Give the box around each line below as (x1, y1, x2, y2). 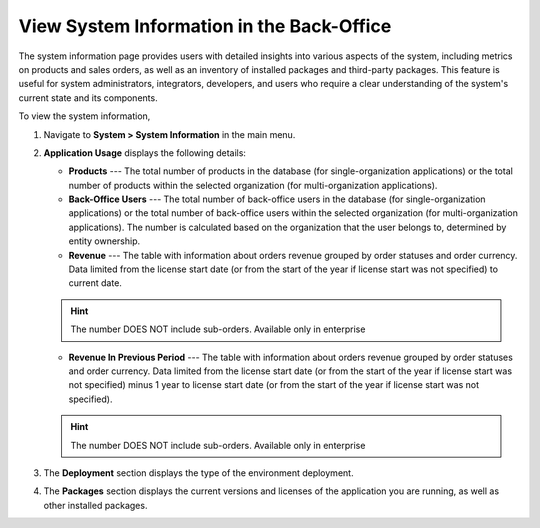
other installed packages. (43, 499, 148, 511)
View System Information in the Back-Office (18, 15, 392, 37)
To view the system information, (18, 110, 151, 122)
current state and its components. (18, 91, 159, 104)
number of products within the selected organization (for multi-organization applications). (68, 179, 438, 191)
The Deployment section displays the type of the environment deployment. (43, 466, 354, 479)
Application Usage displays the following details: (43, 146, 247, 159)
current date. (68, 277, 122, 289)
